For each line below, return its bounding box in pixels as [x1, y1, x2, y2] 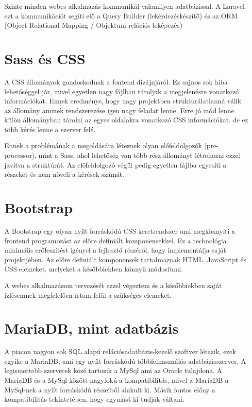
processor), [4, 150, 36, 160]
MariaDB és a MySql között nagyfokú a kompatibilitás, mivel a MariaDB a [4, 375, 229, 385]
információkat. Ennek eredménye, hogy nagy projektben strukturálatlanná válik [4, 96, 241, 106]
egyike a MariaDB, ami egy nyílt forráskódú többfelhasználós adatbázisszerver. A [4, 356, 246, 366]
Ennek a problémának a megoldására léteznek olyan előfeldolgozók [4, 140, 202, 151]
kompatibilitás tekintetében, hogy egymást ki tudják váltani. [4, 394, 185, 404]
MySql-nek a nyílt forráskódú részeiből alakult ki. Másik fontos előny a [4, 384, 216, 394]
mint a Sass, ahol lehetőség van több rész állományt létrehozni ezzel [38, 150, 240, 160]
